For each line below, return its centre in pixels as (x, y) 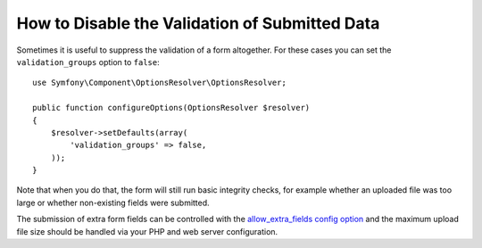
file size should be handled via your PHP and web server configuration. (147, 231)
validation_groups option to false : (88, 62)
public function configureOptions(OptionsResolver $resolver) (171, 108)
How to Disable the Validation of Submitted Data (198, 23)
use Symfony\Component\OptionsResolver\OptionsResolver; (160, 83)
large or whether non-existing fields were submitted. (113, 203)
